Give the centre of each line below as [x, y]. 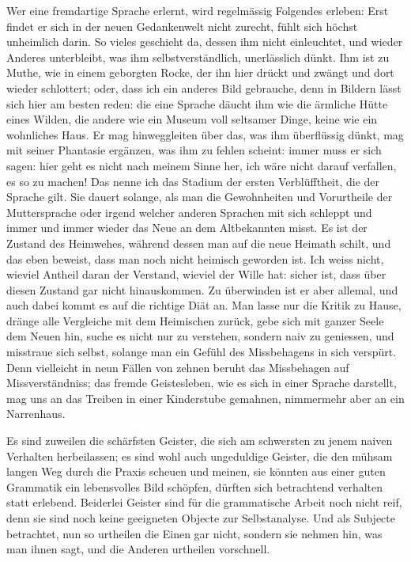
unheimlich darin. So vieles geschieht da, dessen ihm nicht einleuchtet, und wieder [205, 42]
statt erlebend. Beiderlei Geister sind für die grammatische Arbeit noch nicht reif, [204, 502]
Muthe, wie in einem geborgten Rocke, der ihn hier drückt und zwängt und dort [200, 72]
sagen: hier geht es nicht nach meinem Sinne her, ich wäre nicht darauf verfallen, [202, 165]
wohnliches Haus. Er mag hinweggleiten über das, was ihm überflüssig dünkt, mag [205, 134]
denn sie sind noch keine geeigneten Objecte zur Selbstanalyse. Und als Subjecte [201, 518]
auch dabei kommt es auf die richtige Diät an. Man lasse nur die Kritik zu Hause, [204, 305]
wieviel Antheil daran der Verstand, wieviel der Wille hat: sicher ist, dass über [196, 274]
